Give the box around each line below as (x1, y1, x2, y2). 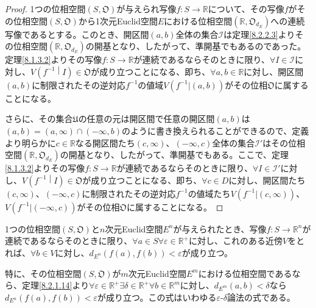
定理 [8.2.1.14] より (21, 279, 90, 292)
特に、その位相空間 (5, 267, 82, 279)
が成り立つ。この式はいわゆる (97, 290, 217, 303)
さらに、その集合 (5, 112, 73, 125)
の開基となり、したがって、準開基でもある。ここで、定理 (60, 148, 289, 161)
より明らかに (5, 136, 56, 149)
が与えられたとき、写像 (173, 222, 267, 235)
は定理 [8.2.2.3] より (223, 27, 295, 40)
